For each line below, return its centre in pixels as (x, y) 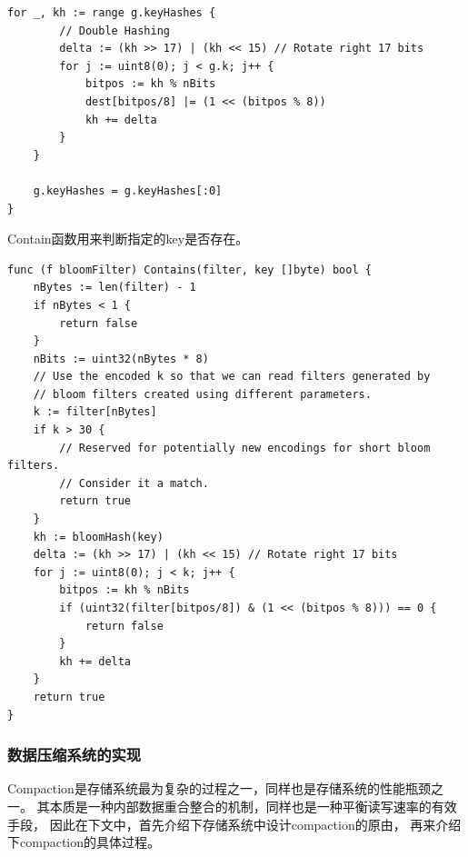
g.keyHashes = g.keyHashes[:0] (128, 190)
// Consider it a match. (134, 483)
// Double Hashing (115, 30)
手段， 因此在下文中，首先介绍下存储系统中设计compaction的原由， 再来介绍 (234, 824)
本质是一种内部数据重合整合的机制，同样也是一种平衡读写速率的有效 (253, 806)
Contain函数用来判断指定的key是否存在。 (128, 239)
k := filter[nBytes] (95, 412)
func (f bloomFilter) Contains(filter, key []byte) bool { (189, 269)
